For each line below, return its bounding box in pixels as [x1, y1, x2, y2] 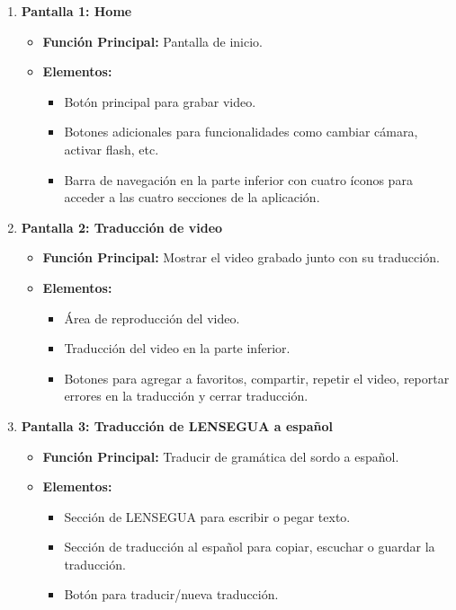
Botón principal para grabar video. [64, 92, 256, 111]
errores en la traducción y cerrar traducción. [64, 386, 308, 405]
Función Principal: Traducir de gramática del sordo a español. [42, 446, 399, 465]
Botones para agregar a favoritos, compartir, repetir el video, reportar [64, 368, 450, 387]
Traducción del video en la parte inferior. [64, 339, 291, 358]
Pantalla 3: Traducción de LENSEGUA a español [21, 416, 333, 435]
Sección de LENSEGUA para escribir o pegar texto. [64, 507, 351, 526]
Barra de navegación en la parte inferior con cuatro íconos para [64, 170, 413, 189]
